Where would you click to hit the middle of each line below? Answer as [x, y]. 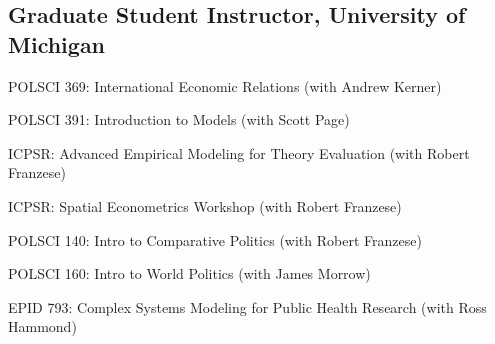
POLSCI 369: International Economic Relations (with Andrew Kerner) [225, 85]
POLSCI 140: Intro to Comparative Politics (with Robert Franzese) [215, 239]
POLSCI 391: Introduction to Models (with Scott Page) [179, 119]
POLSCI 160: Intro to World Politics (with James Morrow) [189, 273]
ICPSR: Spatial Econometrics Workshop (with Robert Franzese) [205, 205]
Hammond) [42, 326]
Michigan [57, 43]
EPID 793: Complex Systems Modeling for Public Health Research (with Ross [247, 306]
